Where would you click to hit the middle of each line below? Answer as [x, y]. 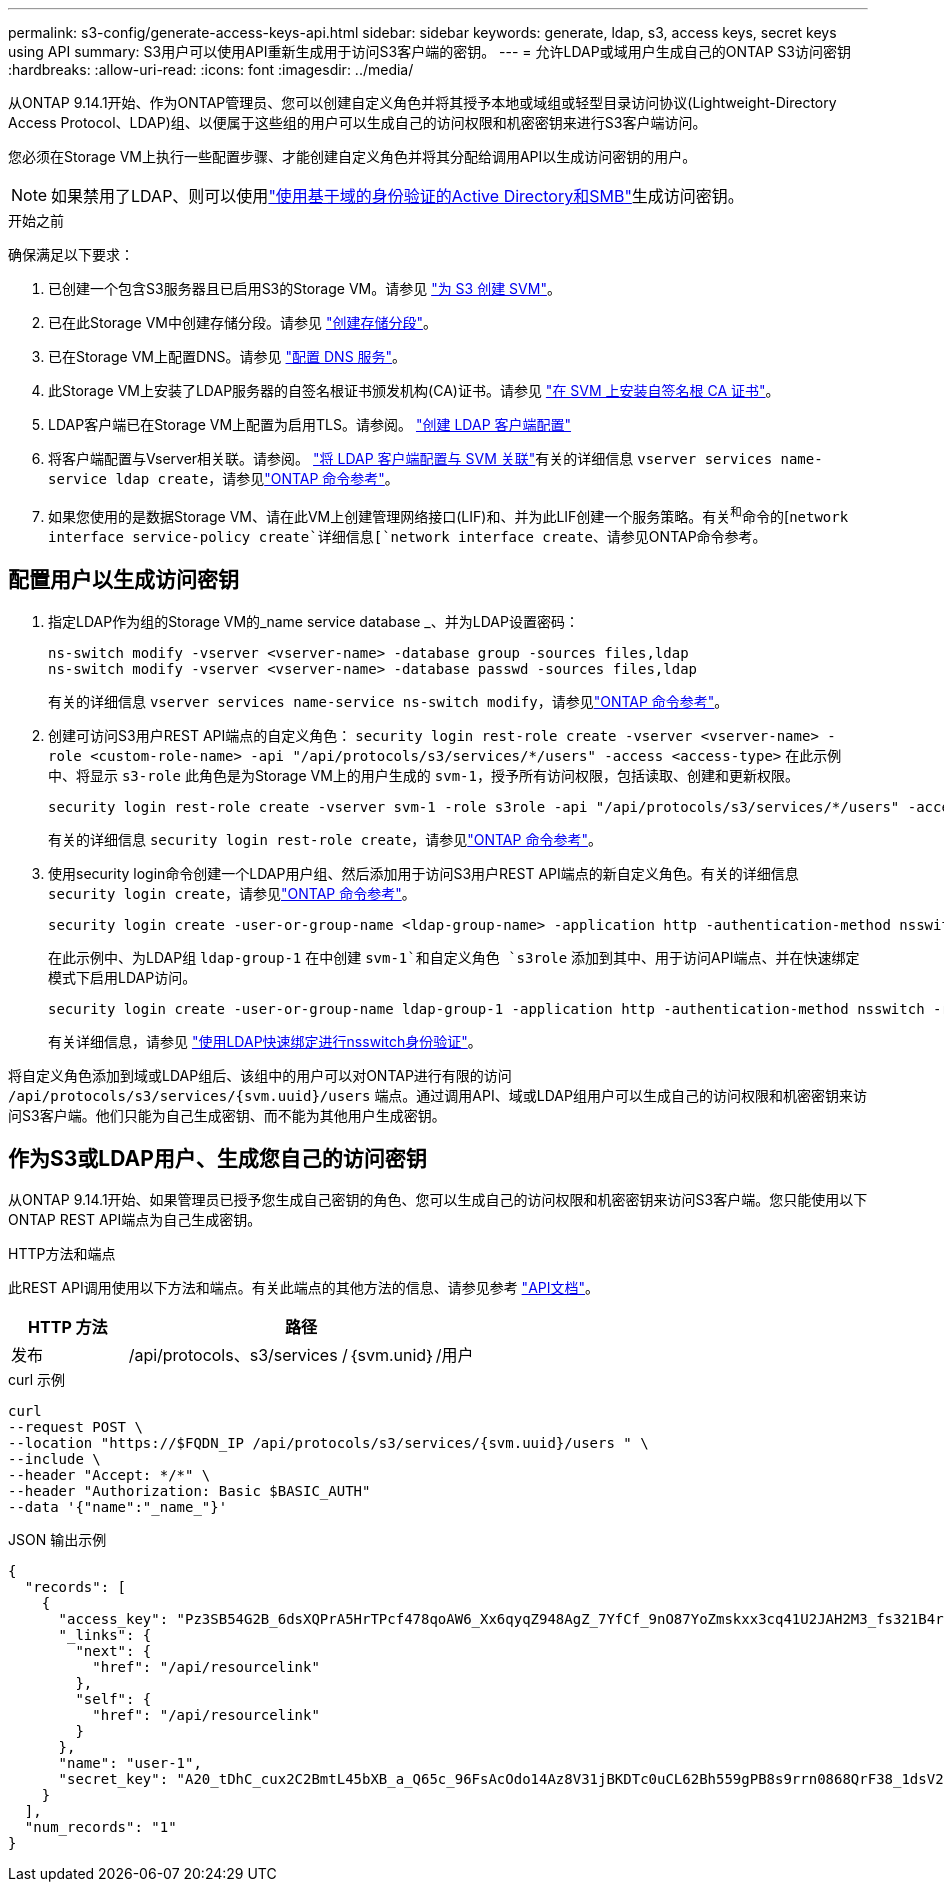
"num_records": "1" [100, 1827]
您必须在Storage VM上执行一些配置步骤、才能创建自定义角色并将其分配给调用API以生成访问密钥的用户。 [352, 156]
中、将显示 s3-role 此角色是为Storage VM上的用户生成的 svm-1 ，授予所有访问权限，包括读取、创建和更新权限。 [423, 775]
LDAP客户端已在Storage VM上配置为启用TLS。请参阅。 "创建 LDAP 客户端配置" [310, 424]
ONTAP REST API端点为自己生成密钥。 [135, 1220]
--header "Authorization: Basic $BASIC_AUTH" [189, 1491]
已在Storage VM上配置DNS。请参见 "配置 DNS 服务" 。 [227, 356]
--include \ [54, 1459]
